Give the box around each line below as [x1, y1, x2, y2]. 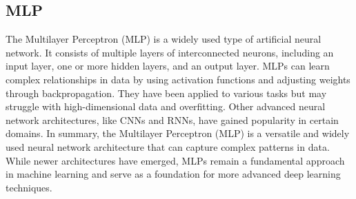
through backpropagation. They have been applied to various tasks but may [6, 85, 327, 100]
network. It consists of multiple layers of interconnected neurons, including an [6, 45, 334, 59]
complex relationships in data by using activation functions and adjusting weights [6, 72, 350, 86]
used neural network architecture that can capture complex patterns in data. [6, 139, 330, 154]
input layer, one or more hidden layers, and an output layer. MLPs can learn [6, 59, 330, 73]
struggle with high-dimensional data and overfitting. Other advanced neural [6, 99, 326, 114]
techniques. [6, 180, 52, 194]
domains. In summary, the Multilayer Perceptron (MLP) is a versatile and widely [6, 126, 350, 140]
